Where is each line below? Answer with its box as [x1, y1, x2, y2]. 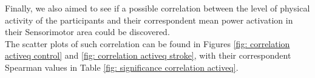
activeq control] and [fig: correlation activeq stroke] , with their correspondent [5, 49, 291, 62]
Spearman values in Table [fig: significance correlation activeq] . [5, 60, 239, 73]
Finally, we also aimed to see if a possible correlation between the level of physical [5, 2, 310, 14]
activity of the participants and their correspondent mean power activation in [5, 13, 293, 26]
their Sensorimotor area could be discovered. [5, 25, 170, 38]
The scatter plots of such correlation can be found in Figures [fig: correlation [5, 37, 290, 50]
